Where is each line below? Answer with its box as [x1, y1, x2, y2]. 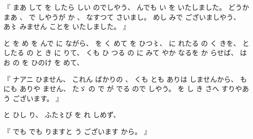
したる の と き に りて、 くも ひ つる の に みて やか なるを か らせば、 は [3, 47, 247, 58]
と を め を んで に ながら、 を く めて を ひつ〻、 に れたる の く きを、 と [3, 37, 250, 48]
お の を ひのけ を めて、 [3, 57, 84, 67]
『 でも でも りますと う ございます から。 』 [3, 126, 151, 136]
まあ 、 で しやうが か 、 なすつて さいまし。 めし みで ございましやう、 [3, 11, 241, 22]
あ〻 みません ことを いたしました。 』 [3, 21, 130, 32]
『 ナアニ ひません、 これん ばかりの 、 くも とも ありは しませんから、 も [3, 73, 247, 84]
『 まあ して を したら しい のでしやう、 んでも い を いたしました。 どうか [3, 2, 250, 12]
